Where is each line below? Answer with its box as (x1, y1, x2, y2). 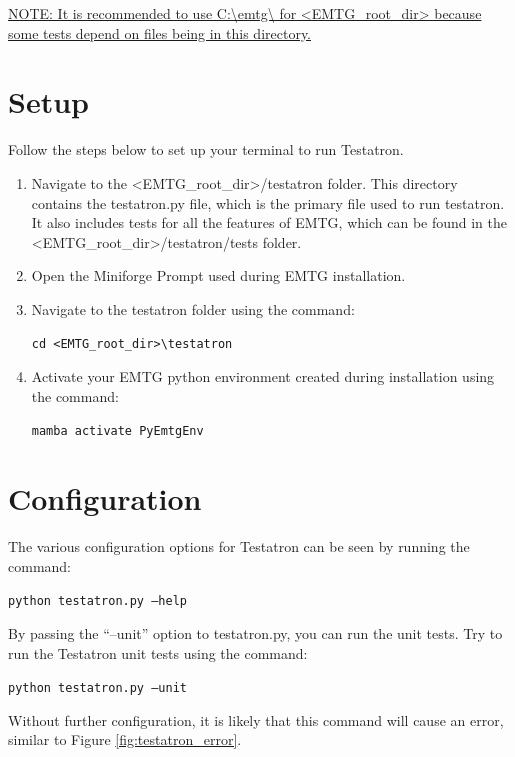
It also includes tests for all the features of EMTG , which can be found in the (31, 212, 508, 233)
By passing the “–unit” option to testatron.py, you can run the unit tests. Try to (8, 622, 503, 643)
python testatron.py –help (8, 594, 187, 609)
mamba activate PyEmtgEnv (31, 424, 204, 439)
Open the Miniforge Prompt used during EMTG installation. (31, 265, 406, 286)
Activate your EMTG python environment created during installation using (31, 366, 495, 387)
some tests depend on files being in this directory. (8, 22, 312, 43)
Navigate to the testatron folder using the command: (31, 298, 355, 319)
